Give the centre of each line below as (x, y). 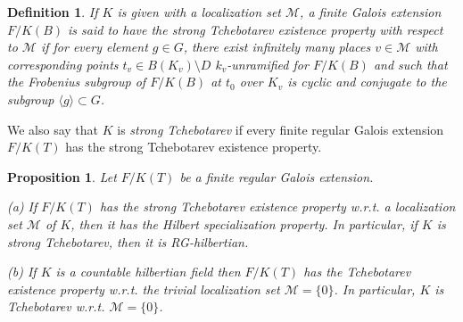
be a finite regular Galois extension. (277, 176)
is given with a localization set (199, 12)
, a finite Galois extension (371, 12)
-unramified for (268, 64)
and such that (410, 64)
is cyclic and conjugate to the (367, 82)
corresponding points (63, 64)
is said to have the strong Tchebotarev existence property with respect (256, 29)
